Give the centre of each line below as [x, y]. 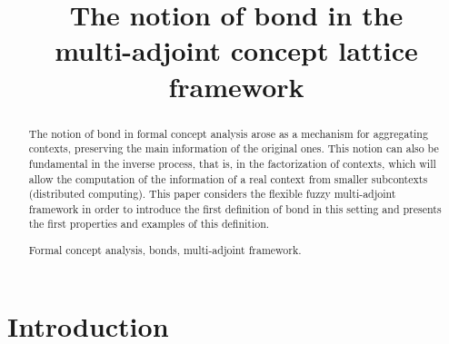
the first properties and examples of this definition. [149, 224]
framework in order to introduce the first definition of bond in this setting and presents [235, 208]
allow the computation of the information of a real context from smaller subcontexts [228, 178]
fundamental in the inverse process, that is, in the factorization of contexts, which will [232, 163]
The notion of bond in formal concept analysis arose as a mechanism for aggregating [228, 133]
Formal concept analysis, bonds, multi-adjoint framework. [165, 250]
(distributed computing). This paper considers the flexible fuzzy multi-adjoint [212, 194]
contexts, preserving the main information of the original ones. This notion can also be [234, 148]
